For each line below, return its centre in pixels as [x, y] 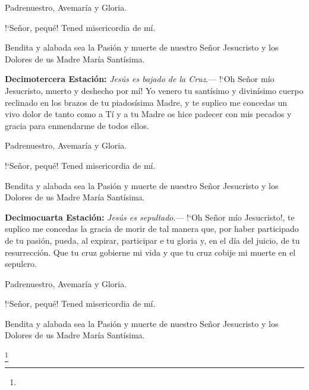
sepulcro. [21, 264]
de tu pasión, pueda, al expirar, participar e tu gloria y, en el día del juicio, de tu [152, 240]
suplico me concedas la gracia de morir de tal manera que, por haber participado [152, 229]
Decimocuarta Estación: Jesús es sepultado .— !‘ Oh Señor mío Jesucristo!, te [150, 217]
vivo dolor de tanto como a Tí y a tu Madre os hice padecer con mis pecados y [148, 114]
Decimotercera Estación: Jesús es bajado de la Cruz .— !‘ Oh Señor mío [140, 79]
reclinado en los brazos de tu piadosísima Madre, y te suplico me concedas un [146, 102]
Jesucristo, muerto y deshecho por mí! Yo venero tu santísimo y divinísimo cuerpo [154, 90]
